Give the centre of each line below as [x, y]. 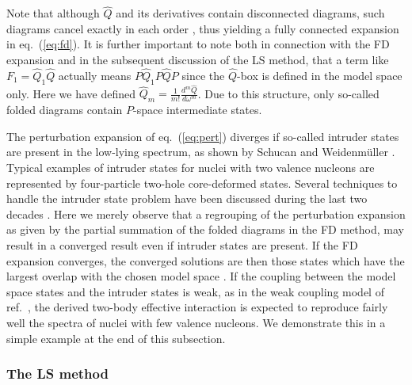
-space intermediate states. [198, 110]
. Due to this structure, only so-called [288, 93]
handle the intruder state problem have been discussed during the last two [187, 198]
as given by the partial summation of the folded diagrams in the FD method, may [205, 229]
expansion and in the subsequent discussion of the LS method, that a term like [198, 59]
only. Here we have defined [71, 93]
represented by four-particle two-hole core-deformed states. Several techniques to [202, 183]
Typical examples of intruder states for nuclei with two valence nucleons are [191, 168]
